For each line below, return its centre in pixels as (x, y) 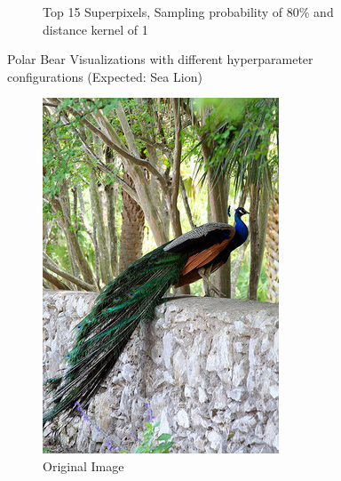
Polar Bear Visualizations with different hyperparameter (160, 59)
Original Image (83, 465)
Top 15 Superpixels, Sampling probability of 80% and (188, 12)
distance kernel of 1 (95, 29)
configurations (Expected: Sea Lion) (105, 76)
